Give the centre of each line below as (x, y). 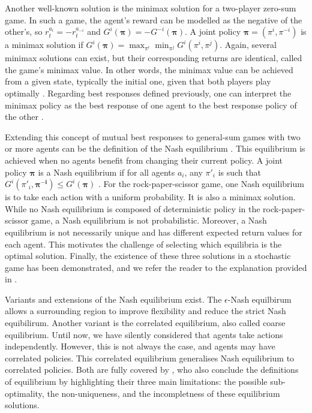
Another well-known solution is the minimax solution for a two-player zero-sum (151, 8)
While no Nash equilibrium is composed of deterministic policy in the (133, 208)
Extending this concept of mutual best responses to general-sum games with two (153, 136)
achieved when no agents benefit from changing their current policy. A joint (144, 160)
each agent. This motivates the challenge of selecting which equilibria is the (143, 244)
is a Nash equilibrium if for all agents (106, 172)
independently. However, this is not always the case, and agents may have (140, 346)
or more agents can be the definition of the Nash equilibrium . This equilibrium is (155, 148)
